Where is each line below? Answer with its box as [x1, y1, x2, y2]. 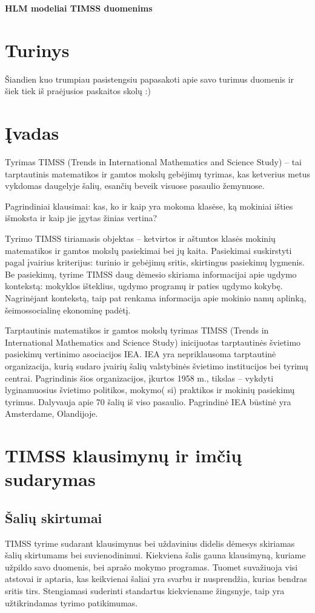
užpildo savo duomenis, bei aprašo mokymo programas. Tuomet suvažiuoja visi [5, 560, 298, 573]
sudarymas [5, 467, 96, 491]
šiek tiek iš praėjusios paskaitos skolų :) [5, 84, 151, 97]
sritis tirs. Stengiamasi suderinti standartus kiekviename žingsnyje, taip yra [5, 584, 285, 597]
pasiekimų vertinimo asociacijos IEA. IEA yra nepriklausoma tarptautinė [5, 348, 276, 360]
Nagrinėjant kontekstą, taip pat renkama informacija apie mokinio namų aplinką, [5, 291, 307, 304]
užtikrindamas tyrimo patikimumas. [5, 596, 138, 609]
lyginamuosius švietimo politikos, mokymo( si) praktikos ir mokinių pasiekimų [5, 383, 295, 396]
